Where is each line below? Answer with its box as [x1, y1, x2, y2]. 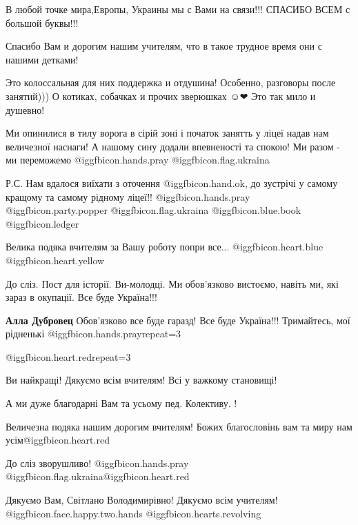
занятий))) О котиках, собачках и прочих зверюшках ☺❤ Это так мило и [6, 88, 316, 103]
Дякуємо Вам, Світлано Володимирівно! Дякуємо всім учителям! [6, 493, 278, 507]
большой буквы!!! [6, 15, 79, 30]
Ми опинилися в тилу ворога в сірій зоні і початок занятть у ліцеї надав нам [6, 126, 329, 140]
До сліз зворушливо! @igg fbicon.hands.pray [6, 455, 189, 470]
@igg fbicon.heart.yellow [6, 252, 105, 267]
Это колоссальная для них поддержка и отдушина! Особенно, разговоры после [6, 75, 336, 90]
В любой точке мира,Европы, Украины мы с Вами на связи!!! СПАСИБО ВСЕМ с [6, 2, 350, 16]
